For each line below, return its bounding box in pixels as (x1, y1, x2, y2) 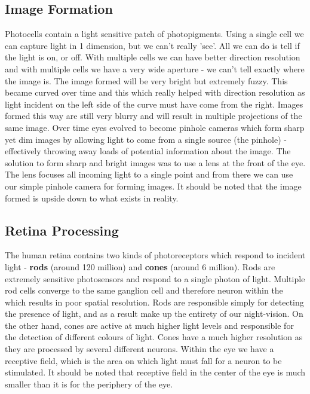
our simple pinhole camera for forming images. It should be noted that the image (5, 179, 302, 192)
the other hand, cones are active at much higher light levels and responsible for (5, 319, 294, 331)
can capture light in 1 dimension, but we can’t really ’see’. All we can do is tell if (5, 39, 300, 51)
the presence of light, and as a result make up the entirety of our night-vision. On (5, 307, 303, 320)
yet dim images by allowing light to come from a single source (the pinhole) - (5, 133, 287, 145)
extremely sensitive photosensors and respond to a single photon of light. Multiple (5, 272, 305, 285)
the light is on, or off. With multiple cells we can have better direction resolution (5, 51, 300, 63)
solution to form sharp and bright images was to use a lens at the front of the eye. (5, 156, 306, 169)
